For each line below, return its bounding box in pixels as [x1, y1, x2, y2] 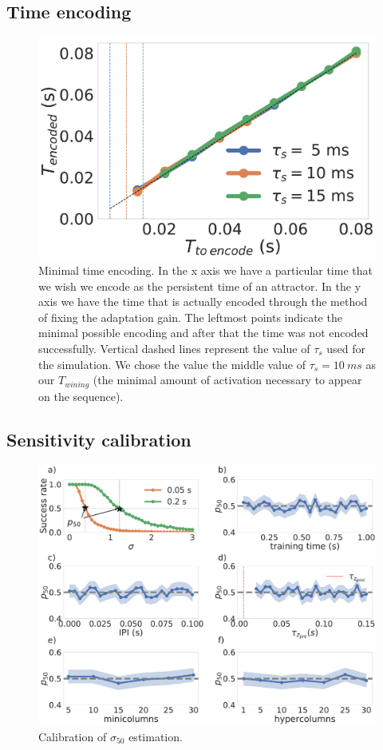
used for [326, 340, 366, 357]
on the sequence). [38, 387, 124, 404]
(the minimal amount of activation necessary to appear [93, 371, 362, 388]
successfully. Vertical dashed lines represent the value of [38, 340, 310, 357]
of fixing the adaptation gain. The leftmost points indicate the [38, 308, 342, 325]
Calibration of [38, 728, 107, 744]
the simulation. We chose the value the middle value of [38, 355, 306, 372]
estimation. [128, 728, 183, 744]
